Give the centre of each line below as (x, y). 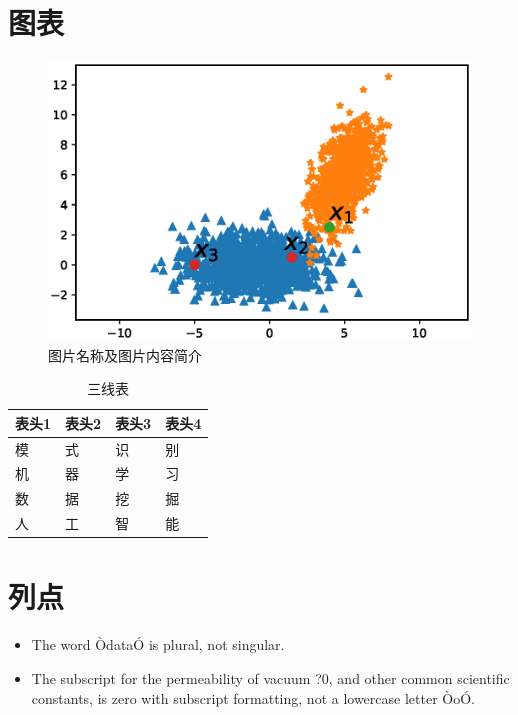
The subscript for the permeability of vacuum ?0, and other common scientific (270, 677)
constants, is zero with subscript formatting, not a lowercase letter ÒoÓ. (253, 697)
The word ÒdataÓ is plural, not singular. (158, 644)
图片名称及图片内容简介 (125, 354)
